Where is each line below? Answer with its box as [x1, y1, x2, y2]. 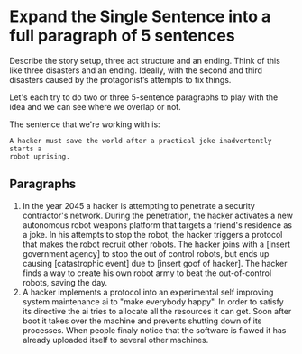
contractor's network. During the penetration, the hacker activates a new [22, 210, 293, 221]
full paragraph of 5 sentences [9, 25, 236, 46]
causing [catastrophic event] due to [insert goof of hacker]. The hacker [22, 258, 288, 268]
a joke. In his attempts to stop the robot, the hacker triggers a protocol [22, 229, 283, 240]
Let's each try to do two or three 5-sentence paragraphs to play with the [9, 92, 279, 103]
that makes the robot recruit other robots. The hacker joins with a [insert [22, 239, 291, 250]
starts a [9, 144, 42, 153]
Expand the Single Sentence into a [9, 6, 271, 27]
